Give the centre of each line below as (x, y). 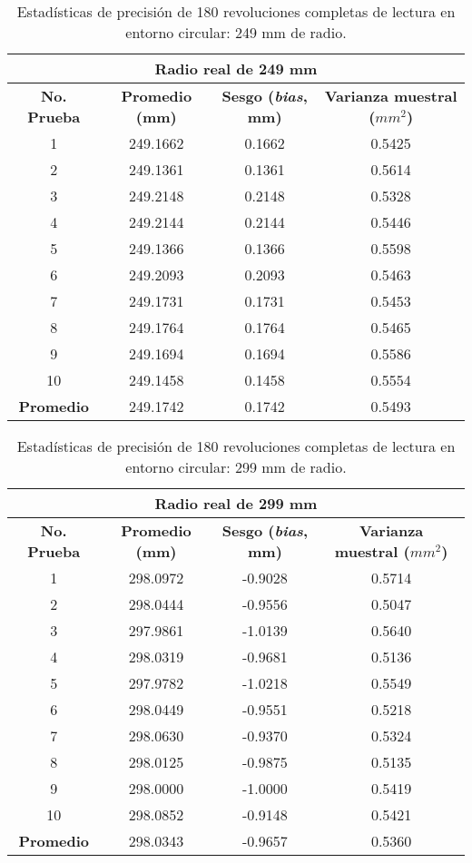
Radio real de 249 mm (236, 69)
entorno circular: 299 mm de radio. (236, 467)
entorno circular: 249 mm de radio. (236, 32)
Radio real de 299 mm (236, 503)
